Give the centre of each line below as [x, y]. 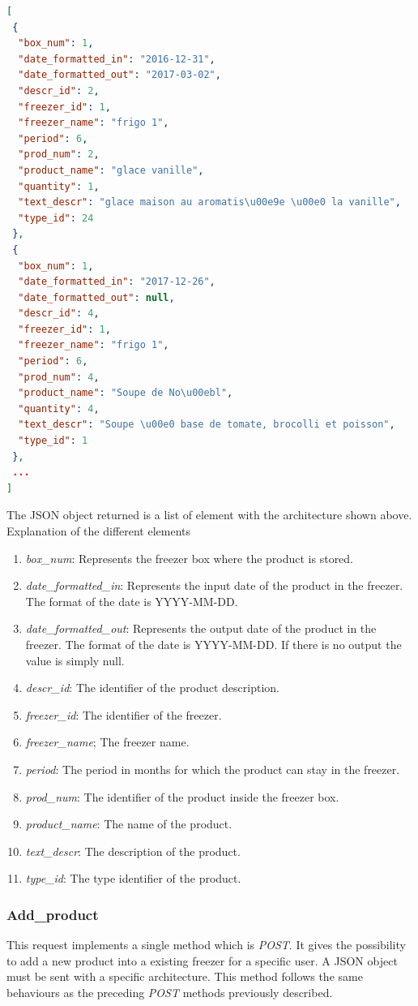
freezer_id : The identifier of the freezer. [124, 714]
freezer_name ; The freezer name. [107, 742]
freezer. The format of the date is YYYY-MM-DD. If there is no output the [213, 644]
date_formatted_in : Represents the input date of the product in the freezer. [214, 585]
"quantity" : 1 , [59, 186]
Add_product [53, 914]
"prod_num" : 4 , [59, 377]
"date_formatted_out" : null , [96, 297]
